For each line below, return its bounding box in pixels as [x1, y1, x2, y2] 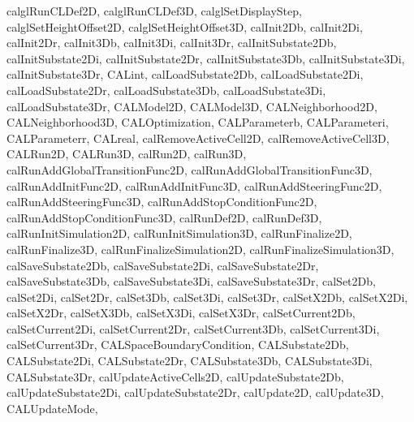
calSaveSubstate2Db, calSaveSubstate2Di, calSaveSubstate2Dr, [6, 256, 319, 273]
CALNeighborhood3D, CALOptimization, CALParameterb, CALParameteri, [6, 114, 389, 131]
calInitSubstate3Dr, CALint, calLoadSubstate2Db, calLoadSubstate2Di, [6, 66, 364, 83]
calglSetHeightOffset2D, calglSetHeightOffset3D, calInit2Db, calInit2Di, [6, 18, 363, 35]
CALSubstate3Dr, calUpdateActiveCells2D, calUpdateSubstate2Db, [6, 368, 344, 385]
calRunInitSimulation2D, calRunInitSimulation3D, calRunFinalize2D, [6, 225, 352, 242]
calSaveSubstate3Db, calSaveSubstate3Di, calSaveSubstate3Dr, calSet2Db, [6, 273, 376, 290]
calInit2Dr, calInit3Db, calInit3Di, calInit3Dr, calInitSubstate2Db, [6, 34, 337, 51]
